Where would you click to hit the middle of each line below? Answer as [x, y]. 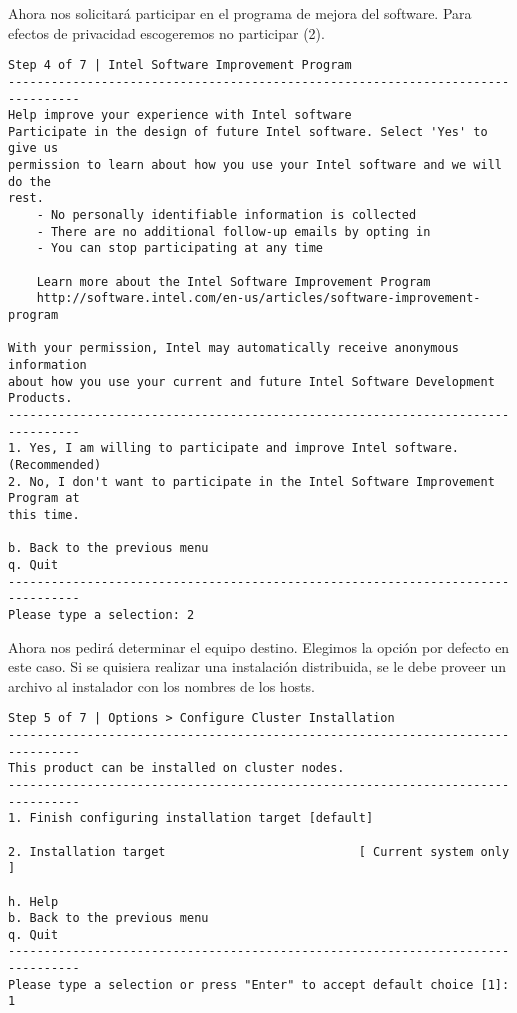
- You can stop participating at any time [179, 248]
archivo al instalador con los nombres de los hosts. [162, 685]
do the [29, 181]
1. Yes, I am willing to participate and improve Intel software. [234, 448]
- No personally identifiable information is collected [226, 215]
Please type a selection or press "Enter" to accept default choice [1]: [259, 984]
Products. [40, 398]
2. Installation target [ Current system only [259, 851]
